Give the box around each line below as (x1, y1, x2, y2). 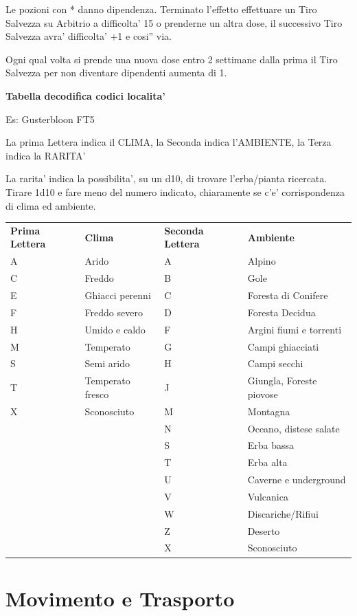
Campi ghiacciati (247, 339, 319, 353)
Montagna (247, 404, 290, 418)
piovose (247, 386, 278, 401)
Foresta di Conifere (247, 288, 328, 302)
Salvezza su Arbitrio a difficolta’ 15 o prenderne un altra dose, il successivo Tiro (5, 15, 343, 30)
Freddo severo (84, 305, 143, 319)
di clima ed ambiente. (5, 198, 96, 212)
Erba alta (247, 455, 288, 470)
